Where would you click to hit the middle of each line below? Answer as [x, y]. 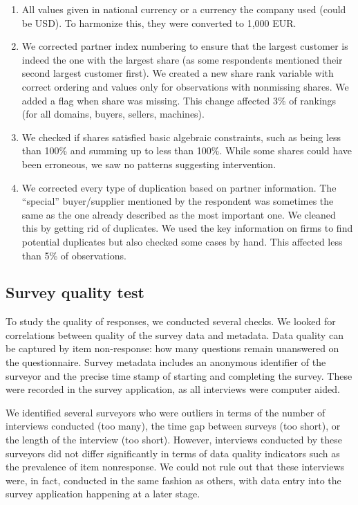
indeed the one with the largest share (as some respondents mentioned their [182, 59]
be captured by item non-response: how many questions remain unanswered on [172, 348]
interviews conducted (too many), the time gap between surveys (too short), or [173, 426]
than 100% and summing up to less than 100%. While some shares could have [187, 150]
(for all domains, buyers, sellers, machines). [113, 114]
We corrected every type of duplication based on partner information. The [179, 187]
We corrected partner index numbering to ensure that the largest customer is [185, 46]
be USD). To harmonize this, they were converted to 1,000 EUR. [159, 22]
